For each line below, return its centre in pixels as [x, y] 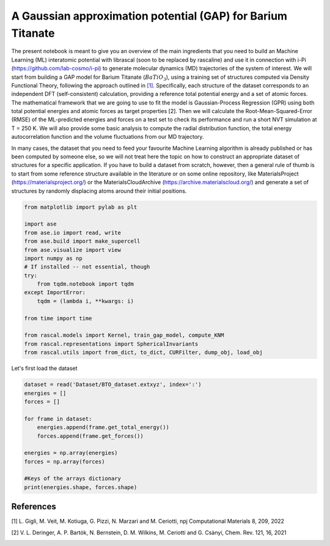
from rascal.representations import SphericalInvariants [111, 344]
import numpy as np [53, 258]
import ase [40, 224]
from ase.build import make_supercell [82, 241]
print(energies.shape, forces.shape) [81, 487]
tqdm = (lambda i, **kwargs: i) [86, 301]
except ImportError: [55, 293]
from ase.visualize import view [73, 250]
